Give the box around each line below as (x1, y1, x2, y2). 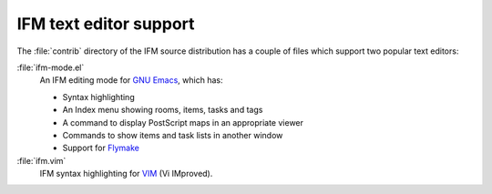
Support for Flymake (62, 142, 140, 154)
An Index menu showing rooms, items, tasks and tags (62, 105, 263, 116)
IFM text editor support (16, 14, 195, 34)
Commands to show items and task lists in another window (62, 129, 283, 140)
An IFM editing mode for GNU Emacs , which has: (39, 75, 223, 86)
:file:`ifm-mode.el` (16, 62, 85, 73)
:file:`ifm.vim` (16, 155, 67, 166)
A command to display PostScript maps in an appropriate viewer (62, 117, 304, 128)
